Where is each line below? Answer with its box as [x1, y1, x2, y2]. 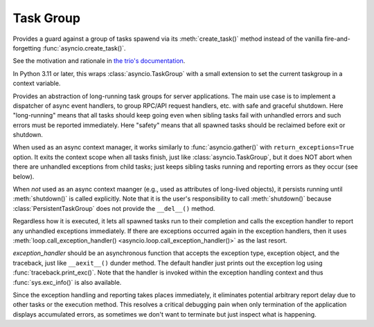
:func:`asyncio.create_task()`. [42, 44, 126, 52]
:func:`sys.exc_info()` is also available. [12, 278, 122, 286]
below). [12, 172, 35, 180]
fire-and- [324, 35, 351, 43]
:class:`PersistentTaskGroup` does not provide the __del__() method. [12, 204, 215, 212]
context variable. [12, 80, 61, 88]
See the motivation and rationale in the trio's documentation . [12, 57, 186, 65]
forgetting [12, 44, 42, 52]
